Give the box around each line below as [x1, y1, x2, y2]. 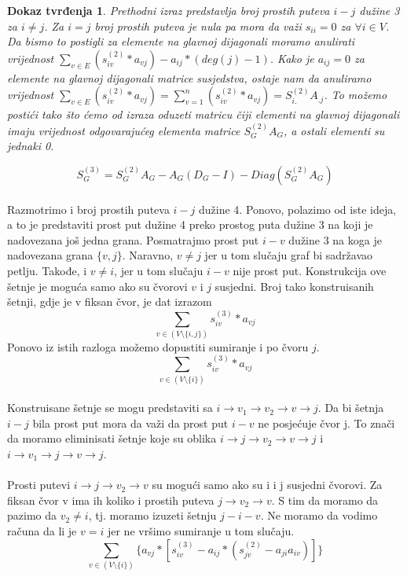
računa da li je [7, 522, 77, 538]
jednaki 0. [7, 138, 54, 154]
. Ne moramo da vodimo [260, 507, 378, 524]
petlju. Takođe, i [7, 262, 87, 278]
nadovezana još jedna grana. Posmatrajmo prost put [7, 231, 259, 248]
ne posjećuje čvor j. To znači [258, 414, 395, 431]
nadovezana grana [7, 247, 93, 263]
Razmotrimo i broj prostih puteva [7, 200, 170, 217]
